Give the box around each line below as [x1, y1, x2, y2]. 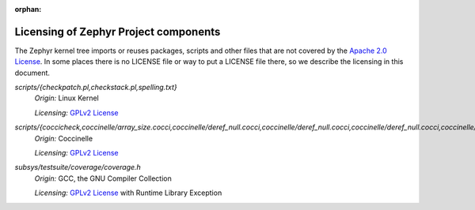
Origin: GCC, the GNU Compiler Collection [34, 174, 172, 183]
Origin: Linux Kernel [34, 93, 99, 103]
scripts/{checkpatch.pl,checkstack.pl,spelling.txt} [14, 83, 177, 92]
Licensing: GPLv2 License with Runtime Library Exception [34, 188, 222, 197]
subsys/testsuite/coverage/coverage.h [14, 163, 142, 172]
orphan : [14, 5, 42, 13]
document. [14, 68, 51, 77]
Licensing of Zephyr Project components [14, 24, 221, 39]
